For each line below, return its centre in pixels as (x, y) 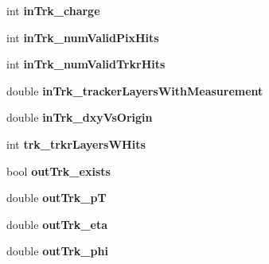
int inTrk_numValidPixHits (83, 37)
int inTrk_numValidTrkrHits (86, 64)
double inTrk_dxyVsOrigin (80, 117)
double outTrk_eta (57, 224)
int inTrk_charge (53, 10)
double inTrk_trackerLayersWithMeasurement (135, 90)
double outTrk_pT (57, 198)
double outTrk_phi (57, 251)
